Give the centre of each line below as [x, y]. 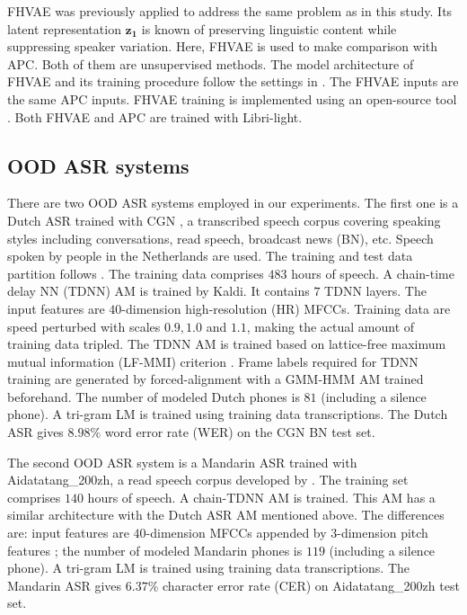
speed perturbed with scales [84, 326]
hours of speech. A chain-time [373, 273]
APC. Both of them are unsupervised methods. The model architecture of [211, 63]
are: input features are [68, 533]
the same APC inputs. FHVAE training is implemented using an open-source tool [232, 98]
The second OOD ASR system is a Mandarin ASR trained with [182, 462]
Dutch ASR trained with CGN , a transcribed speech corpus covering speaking [224, 220]
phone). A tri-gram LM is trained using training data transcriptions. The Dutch [228, 414]
